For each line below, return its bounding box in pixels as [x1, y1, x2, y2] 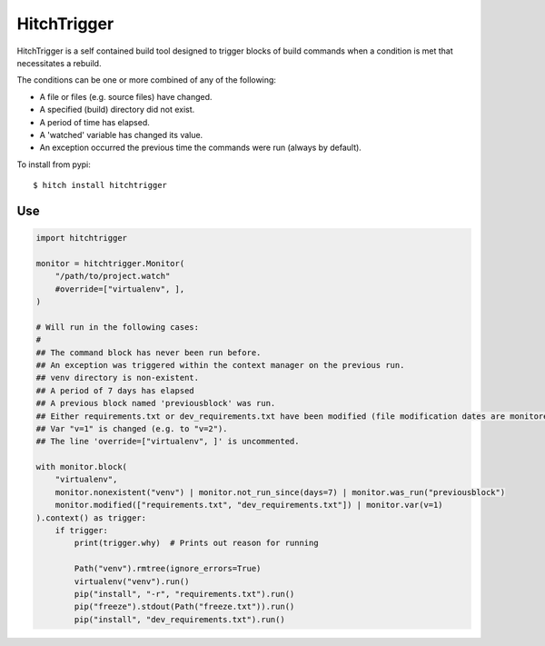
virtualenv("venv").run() [74, 576, 190, 586]
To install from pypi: [16, 159, 91, 170]
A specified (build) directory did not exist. [39, 104, 195, 115]
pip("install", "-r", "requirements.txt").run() [74, 589, 295, 599]
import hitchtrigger [35, 233, 127, 243]
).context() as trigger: [35, 512, 147, 522]
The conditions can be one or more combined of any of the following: [16, 75, 277, 85]
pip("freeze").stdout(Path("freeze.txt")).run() [74, 601, 295, 612]
